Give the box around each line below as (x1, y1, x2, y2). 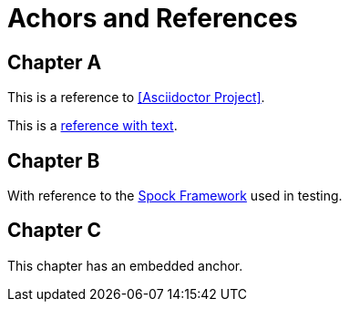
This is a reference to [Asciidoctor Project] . (7, 89, 265, 106)
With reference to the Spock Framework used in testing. (7, 188, 343, 204)
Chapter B (7, 149, 100, 172)
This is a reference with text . (7, 118, 178, 134)
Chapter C (7, 219, 102, 242)
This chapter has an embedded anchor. (7, 257, 243, 273)
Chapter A (7, 50, 102, 74)
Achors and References (7, 3, 298, 34)
